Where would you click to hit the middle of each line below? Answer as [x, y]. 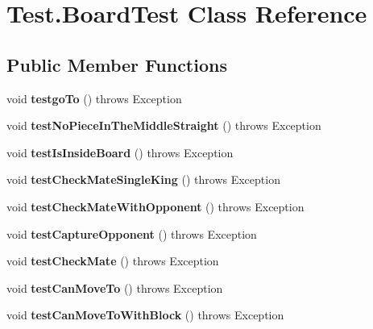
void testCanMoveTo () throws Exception [115, 287]
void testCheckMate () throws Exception [113, 261]
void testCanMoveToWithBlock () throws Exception [145, 315]
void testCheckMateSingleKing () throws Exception [143, 179]
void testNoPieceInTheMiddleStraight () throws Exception [164, 125]
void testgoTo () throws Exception [94, 98]
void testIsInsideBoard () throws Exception [120, 152]
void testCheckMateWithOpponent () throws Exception [155, 206]
